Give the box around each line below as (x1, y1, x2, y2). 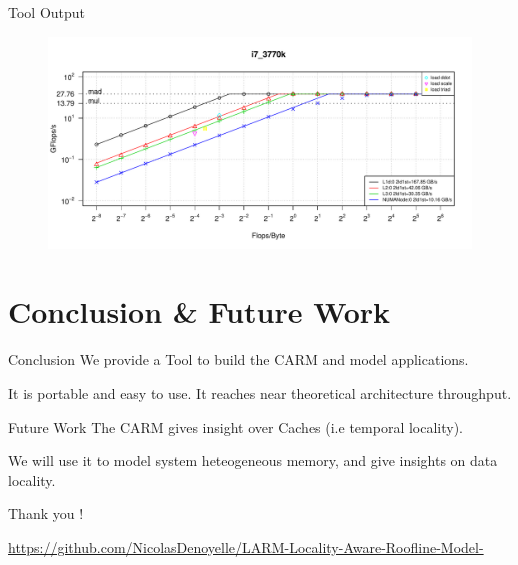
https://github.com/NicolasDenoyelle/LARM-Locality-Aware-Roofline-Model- (8, 536, 484, 557)
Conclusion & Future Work (8, 291, 391, 332)
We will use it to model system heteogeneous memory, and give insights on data (8, 450, 498, 471)
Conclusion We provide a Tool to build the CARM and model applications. (8, 349, 469, 370)
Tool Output (8, 2, 86, 22)
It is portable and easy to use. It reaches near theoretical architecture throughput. (8, 382, 512, 403)
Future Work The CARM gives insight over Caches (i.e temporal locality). (8, 416, 463, 437)
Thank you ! (8, 503, 84, 524)
